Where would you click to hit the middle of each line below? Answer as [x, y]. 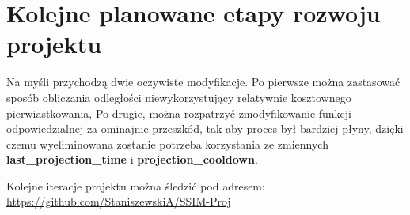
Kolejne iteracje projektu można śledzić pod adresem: [136, 185]
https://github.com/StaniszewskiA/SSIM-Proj [119, 201]
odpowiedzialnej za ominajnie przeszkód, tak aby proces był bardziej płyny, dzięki [205, 128]
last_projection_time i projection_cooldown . [132, 159]
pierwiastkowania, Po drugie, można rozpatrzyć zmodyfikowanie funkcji [179, 113]
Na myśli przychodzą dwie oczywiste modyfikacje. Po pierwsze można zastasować [203, 82]
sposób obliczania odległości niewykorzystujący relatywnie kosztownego [179, 97]
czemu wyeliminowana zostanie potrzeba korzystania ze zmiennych [167, 143]
